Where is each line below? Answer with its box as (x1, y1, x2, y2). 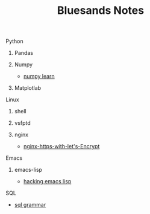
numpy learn (23, 73, 55, 80)
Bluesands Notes (57, 4, 145, 17)
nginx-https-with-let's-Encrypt (23, 143, 100, 150)
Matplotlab (14, 84, 42, 92)
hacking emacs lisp (23, 178, 72, 185)
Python (5, 37, 23, 45)
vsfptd (14, 119, 31, 127)
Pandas (14, 49, 34, 57)
